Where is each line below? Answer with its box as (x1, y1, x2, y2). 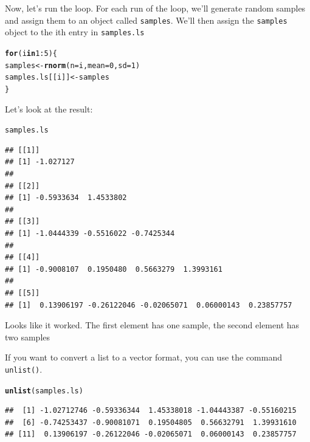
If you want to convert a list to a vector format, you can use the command (5, 351, 282, 364)
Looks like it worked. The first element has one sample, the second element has (5, 319, 300, 331)
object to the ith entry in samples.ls (5, 26, 145, 38)
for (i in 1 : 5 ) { (5, 49, 57, 58)
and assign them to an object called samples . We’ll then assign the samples (5, 13, 288, 26)
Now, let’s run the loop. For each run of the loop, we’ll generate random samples (5, 2, 306, 14)
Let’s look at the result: (5, 102, 93, 115)
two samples (5, 330, 50, 343)
